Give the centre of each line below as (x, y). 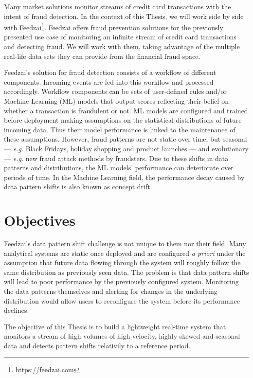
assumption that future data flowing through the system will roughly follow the (122, 262)
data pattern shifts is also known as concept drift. (78, 187)
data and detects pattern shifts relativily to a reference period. (97, 345)
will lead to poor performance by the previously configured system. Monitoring (121, 281)
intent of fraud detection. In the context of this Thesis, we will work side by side (124, 16)
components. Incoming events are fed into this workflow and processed (109, 81)
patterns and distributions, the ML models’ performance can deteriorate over (119, 168)
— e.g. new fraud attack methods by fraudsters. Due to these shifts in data (116, 158)
